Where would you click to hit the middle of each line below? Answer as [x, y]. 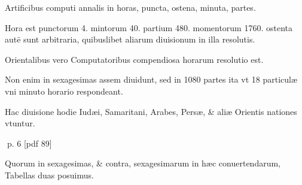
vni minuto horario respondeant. [64, 91]
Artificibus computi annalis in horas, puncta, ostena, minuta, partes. [130, 7]
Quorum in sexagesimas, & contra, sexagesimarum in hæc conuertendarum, [143, 163]
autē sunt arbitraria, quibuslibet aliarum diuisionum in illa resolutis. [130, 39]
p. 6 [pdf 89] [29, 143]
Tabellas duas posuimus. [49, 175]
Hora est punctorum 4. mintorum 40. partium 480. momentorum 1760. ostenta [149, 27]
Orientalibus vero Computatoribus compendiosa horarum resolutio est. [134, 59]
